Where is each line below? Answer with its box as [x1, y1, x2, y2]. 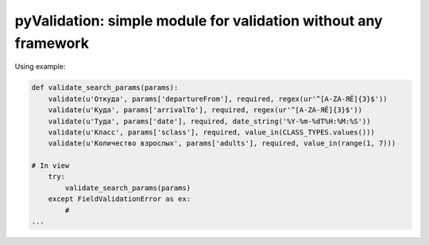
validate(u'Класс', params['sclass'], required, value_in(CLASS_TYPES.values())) [48, 127, 375, 137]
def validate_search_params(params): [31, 84, 179, 92]
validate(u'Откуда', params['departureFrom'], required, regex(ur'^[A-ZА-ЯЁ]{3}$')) [48, 94, 388, 103]
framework [14, 34, 89, 52]
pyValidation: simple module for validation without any [14, 12, 383, 29]
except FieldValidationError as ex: [48, 195, 191, 204]
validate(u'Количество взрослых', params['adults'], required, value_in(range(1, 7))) [48, 139, 396, 148]
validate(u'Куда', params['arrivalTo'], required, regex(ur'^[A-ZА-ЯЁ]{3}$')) [48, 106, 363, 115]
